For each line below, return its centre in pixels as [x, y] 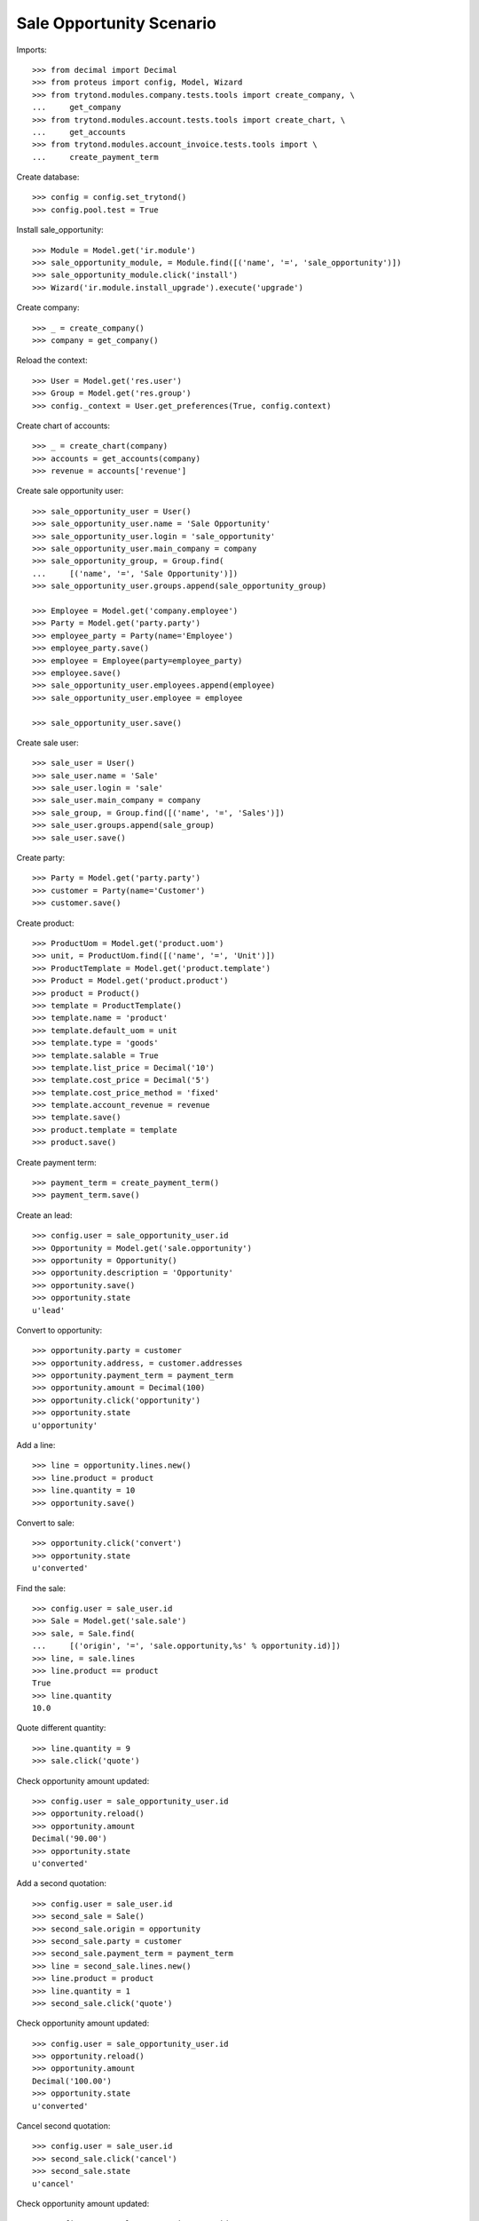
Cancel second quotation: [63, 2126]
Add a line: [36, 1445]
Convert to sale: [46, 1523]
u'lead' [49, 1310]
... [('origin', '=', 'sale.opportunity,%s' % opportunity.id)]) [187, 1646]
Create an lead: [44, 1215]
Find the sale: [41, 1588]
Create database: [48, 177]
